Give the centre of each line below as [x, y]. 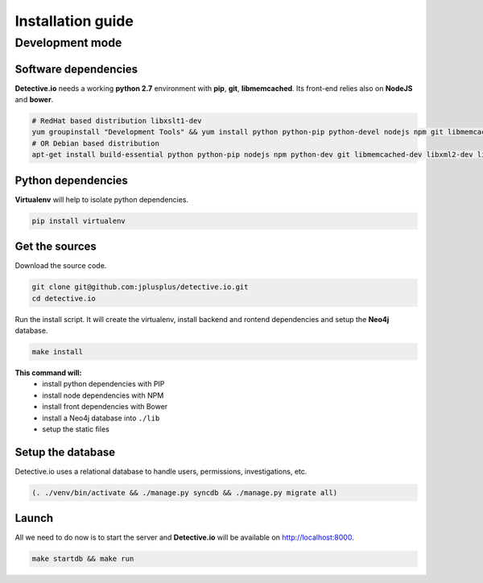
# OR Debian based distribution [96, 143]
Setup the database [65, 452]
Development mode [68, 43]
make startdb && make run [83, 559]
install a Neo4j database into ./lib [101, 418]
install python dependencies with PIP [103, 384]
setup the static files [76, 429]
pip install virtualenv [79, 221]
